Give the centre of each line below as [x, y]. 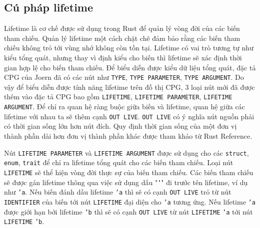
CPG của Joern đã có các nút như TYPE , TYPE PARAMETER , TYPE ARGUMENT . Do [124, 77]
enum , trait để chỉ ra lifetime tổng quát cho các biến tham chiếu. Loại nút [119, 162]
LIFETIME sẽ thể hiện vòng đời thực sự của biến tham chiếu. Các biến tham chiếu [129, 172]
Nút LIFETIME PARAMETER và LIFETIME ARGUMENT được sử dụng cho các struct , [126, 152]
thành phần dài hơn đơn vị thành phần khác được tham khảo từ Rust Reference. [128, 135]
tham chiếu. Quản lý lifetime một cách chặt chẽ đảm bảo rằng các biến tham [122, 38]
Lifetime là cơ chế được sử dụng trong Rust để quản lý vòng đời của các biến [122, 28]
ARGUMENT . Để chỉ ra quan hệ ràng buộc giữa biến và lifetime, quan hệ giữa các [124, 107]
